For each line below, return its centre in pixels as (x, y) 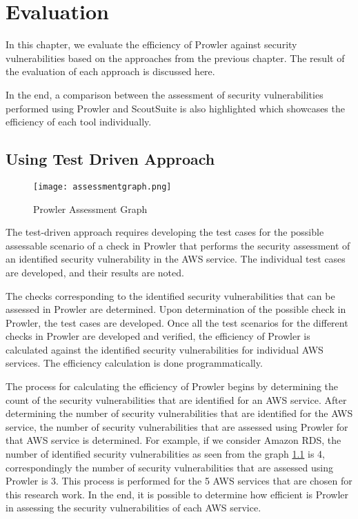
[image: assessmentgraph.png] (102, 186)
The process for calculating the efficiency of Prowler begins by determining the (172, 386)
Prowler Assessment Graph (90, 208)
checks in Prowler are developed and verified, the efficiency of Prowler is (158, 336)
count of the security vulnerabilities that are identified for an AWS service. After (176, 399)
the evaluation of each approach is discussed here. (110, 71)
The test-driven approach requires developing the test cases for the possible (165, 232)
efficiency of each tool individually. (79, 122)
